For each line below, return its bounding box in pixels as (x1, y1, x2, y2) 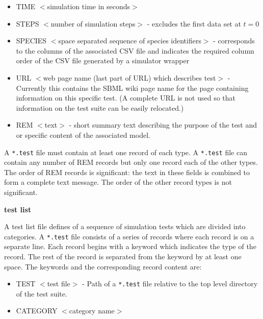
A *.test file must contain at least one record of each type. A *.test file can (4, 146, 247, 157)
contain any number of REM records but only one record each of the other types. (4, 157, 258, 167)
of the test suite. (16, 288, 67, 299)
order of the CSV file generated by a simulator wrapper (16, 55, 190, 66)
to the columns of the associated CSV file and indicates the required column (16, 45, 254, 56)
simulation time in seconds (47, 1, 130, 11)
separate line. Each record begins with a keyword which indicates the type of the (4, 241, 256, 252)
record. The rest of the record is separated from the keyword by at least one (4, 251, 242, 261)
